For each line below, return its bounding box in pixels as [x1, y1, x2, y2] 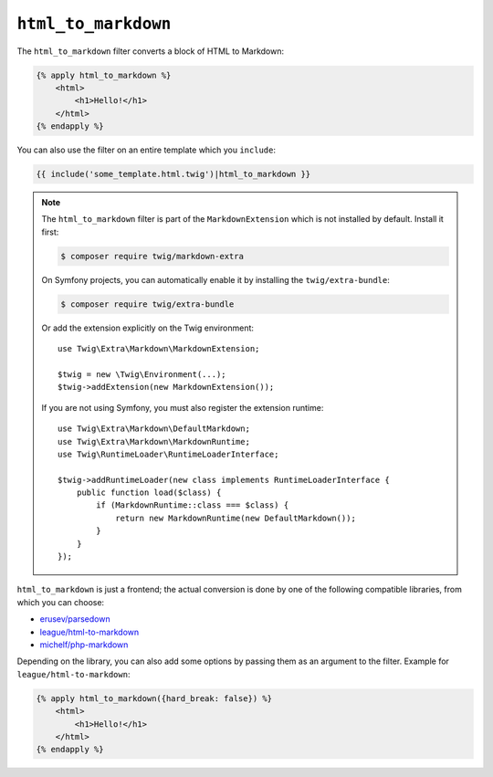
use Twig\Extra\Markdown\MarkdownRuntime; [58, 436, 251, 446]
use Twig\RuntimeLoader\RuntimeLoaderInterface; [58, 448, 279, 459]
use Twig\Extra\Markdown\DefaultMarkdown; [58, 424, 251, 434]
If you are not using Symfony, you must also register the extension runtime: [41, 402, 324, 413]
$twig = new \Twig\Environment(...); [58, 369, 227, 379]
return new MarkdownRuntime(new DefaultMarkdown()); [115, 512, 356, 523]
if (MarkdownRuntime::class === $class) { [96, 500, 289, 510]
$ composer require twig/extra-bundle [60, 299, 235, 310]
